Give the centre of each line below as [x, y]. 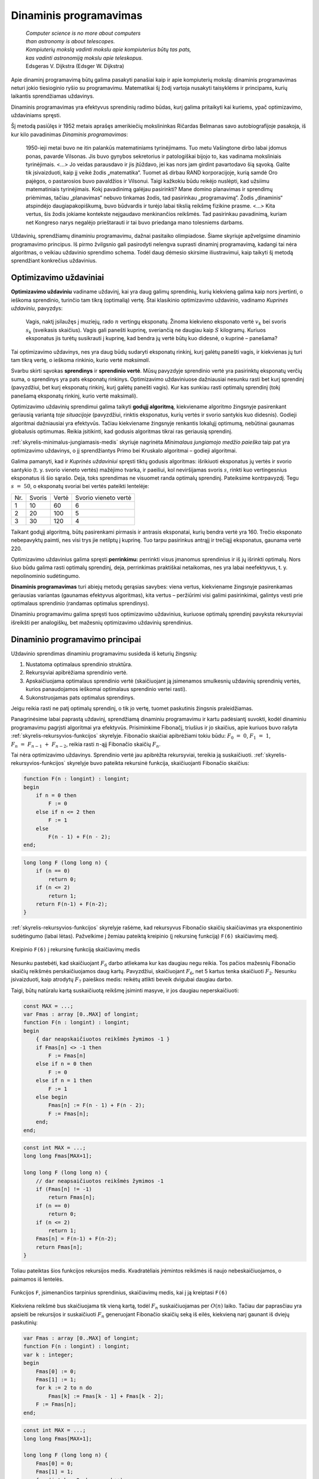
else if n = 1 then [64, 1081]
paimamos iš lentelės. [38, 1279]
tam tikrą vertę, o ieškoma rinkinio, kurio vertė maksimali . [81, 360]
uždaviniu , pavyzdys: [37, 308]
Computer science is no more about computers [83, 33]
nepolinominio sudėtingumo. [45, 576]
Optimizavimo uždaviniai [58, 278]
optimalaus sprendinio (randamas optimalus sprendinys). [80, 603]
